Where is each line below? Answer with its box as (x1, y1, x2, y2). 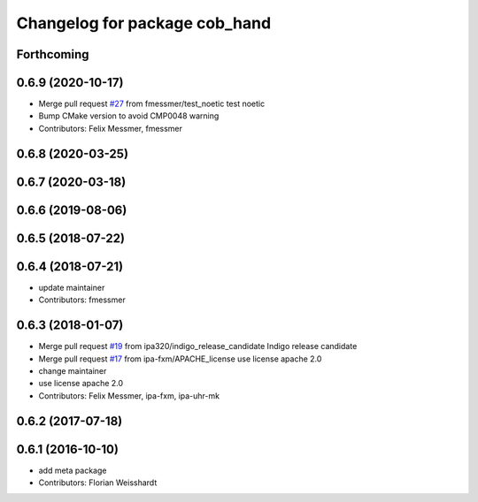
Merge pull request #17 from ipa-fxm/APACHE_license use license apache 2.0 (38, 354, 322, 364)
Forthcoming (16, 47, 89, 62)
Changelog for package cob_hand (16, 13, 272, 33)
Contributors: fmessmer (38, 294, 126, 305)
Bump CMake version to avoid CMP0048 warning (38, 110, 220, 121)
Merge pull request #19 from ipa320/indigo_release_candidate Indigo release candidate (38, 341, 358, 352)
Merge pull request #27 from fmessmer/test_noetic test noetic (38, 98, 266, 110)
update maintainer (38, 282, 105, 293)
